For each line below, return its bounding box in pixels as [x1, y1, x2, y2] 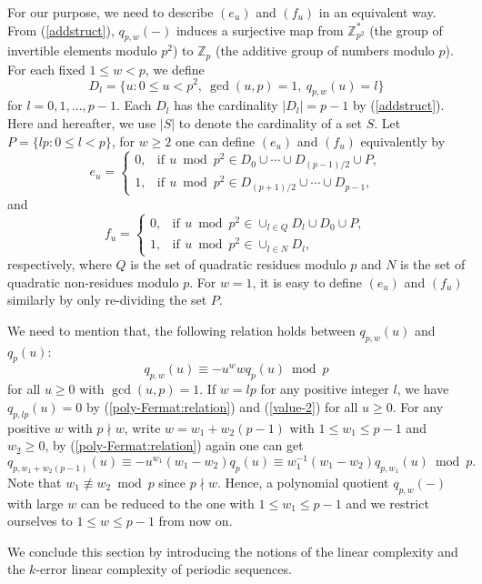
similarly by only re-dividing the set [7, 290, 207, 309]
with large [7, 493, 64, 512]
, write [124, 418, 161, 437]
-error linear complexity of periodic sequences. [35, 559, 292, 579]
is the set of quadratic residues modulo [130, 255, 346, 274]
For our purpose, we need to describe [7, 3, 214, 21]
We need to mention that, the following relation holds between [7, 320, 356, 339]
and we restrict [346, 493, 429, 512]
